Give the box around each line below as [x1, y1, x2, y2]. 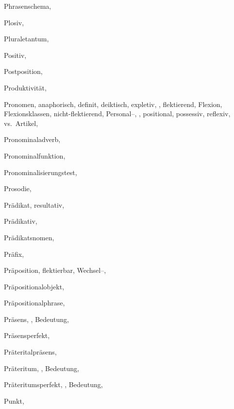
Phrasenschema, [4, 1, 51, 11]
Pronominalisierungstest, [4, 167, 77, 177]
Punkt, [4, 395, 24, 406]
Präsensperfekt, [4, 330, 50, 340]
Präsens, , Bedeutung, [4, 314, 69, 324]
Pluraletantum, [4, 34, 49, 44]
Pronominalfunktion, [4, 150, 66, 160]
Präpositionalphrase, [4, 298, 65, 308]
